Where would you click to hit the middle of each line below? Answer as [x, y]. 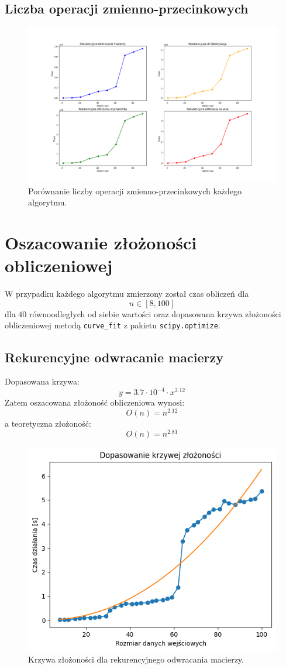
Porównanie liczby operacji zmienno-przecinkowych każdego [135, 191]
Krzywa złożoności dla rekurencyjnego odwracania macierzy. [136, 659]
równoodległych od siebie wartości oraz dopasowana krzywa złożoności [155, 313]
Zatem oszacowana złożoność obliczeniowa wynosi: [95, 402]
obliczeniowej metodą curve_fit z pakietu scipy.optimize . [113, 325]
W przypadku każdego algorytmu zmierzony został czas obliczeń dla [127, 294]
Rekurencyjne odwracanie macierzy [114, 357]
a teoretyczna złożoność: [48, 423]
